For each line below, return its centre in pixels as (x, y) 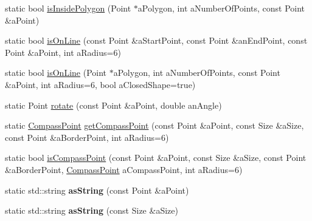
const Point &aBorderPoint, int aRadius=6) (87, 137)
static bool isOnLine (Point (56, 73)
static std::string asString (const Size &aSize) (92, 210)
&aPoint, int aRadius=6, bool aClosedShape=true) (100, 84)
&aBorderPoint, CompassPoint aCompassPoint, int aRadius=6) (124, 169)
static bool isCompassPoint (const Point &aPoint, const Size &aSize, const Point (156, 158)
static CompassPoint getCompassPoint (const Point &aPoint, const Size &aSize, (154, 125)
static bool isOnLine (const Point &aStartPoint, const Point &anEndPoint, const (156, 40)
